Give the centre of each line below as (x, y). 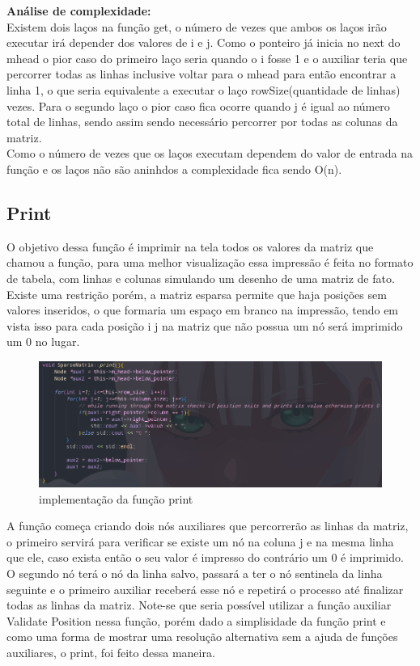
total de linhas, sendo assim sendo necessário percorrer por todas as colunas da (202, 122)
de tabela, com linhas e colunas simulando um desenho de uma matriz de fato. (201, 278)
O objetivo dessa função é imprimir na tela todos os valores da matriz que (190, 246)
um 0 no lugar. (43, 341)
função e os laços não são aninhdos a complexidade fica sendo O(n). (174, 169)
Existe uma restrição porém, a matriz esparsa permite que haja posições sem (197, 294)
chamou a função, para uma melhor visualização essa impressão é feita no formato (210, 262)
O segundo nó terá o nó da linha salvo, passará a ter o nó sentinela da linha (195, 573)
